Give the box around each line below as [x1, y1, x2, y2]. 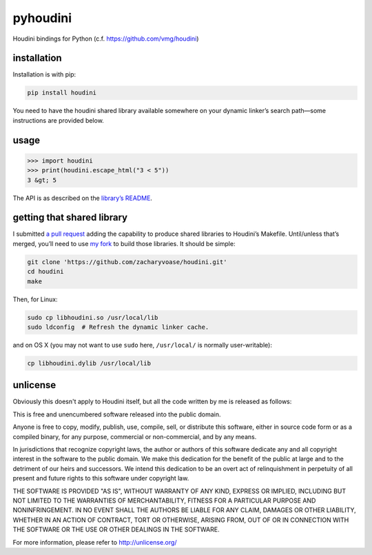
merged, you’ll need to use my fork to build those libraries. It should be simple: [12, 239, 236, 248]
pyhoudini [12, 10, 72, 26]
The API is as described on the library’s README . [12, 194, 153, 202]
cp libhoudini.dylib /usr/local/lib [27, 359, 152, 367]
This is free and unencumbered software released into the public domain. [12, 410, 221, 418]
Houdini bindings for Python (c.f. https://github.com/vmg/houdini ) [12, 34, 199, 43]
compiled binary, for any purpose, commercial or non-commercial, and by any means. [12, 432, 257, 441]
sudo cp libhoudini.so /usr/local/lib [27, 314, 158, 321]
